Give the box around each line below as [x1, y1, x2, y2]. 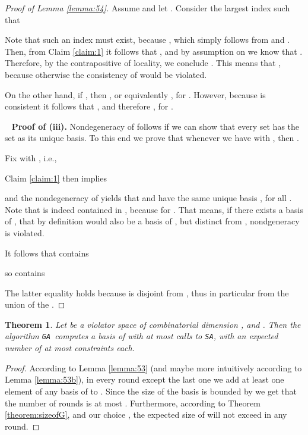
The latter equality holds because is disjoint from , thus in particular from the [5, 286, 289, 299]
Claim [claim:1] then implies [5, 171, 107, 184]
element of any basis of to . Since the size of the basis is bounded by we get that [5, 384, 297, 397]
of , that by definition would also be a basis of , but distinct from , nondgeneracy [5, 215, 300, 227]
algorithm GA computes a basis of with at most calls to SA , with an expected [5, 330, 278, 342]
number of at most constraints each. [5, 342, 135, 354]
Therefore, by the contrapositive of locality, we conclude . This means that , [5, 57, 281, 69]
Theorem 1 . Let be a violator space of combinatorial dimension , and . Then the [5, 318, 301, 330]
